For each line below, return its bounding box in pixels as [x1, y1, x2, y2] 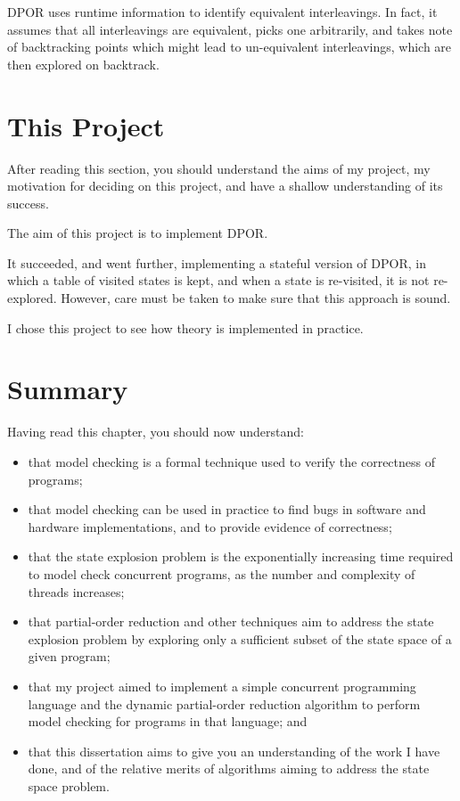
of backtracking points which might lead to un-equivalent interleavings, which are [7, 37, 452, 56]
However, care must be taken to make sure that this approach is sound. [61, 289, 451, 307]
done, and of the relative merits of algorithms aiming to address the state [28, 759, 430, 778]
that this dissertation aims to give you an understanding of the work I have [28, 741, 440, 760]
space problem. [28, 776, 110, 795]
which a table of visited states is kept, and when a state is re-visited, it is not [7, 271, 430, 290]
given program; [28, 647, 111, 666]
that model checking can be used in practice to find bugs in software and [28, 500, 426, 519]
